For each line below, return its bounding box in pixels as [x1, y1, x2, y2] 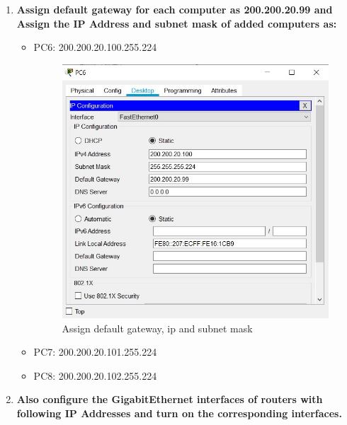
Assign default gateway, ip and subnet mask [62, 320, 253, 335]
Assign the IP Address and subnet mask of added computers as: [16, 16, 337, 30]
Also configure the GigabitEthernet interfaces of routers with [16, 392, 323, 407]
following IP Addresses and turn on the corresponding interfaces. [16, 405, 342, 420]
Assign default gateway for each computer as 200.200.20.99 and [16, 2, 333, 16]
